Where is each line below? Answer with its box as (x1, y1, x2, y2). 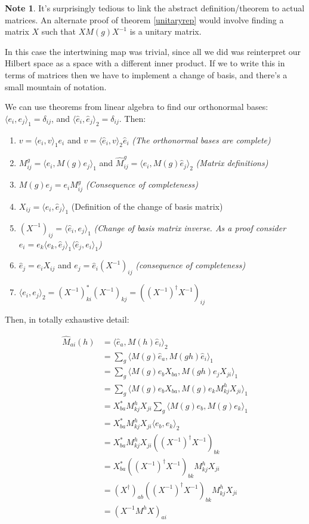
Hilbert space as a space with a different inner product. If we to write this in (5, 57, 285, 69)
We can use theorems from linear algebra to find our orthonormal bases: (5, 100, 268, 113)
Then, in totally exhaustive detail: (5, 312, 129, 325)
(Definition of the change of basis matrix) (71, 200, 223, 212)
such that (41, 25, 76, 38)
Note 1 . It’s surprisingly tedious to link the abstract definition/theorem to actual (5, 2, 305, 14)
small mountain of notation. (5, 80, 107, 93)
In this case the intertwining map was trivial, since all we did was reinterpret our (5, 45, 301, 57)
